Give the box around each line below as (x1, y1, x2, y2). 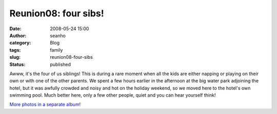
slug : (9, 54, 21, 60)
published (50, 61, 71, 67)
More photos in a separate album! (9, 101, 81, 107)
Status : (9, 61, 26, 67)
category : (9, 40, 31, 46)
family (50, 47, 63, 53)
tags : (9, 47, 21, 53)
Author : (9, 32, 27, 38)
